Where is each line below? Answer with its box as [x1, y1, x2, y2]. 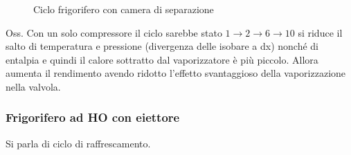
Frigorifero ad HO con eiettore [6, 109, 180, 126]
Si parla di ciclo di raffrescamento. [6, 136, 151, 150]
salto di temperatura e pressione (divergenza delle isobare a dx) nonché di [6, 39, 318, 53]
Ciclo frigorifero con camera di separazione [33, 2, 214, 16]
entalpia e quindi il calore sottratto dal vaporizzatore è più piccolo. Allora [6, 52, 318, 66]
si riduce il [298, 25, 343, 39]
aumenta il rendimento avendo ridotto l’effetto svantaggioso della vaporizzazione [6, 66, 346, 80]
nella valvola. [6, 79, 61, 93]
